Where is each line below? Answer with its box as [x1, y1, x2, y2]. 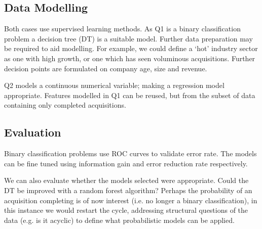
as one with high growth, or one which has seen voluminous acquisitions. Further [4, 53, 255, 63]
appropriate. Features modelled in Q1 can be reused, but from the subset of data [4, 89, 255, 100]
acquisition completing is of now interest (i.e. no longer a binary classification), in [4, 195, 257, 205]
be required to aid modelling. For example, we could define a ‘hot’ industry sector [4, 43, 258, 54]
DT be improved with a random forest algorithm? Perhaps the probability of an [4, 185, 252, 195]
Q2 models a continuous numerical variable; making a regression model [4, 80, 224, 90]
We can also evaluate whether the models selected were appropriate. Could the [4, 175, 249, 186]
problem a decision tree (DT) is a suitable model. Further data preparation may [4, 33, 253, 43]
